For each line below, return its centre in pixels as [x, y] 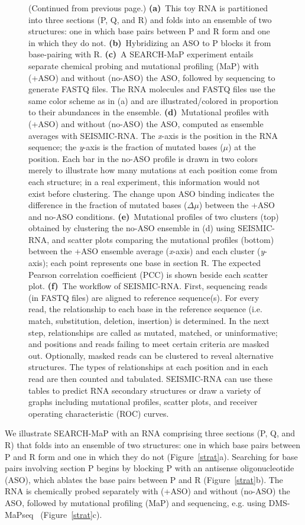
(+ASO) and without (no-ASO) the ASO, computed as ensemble [146, 123]
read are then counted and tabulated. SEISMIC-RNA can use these [150, 378]
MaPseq [19, 514]
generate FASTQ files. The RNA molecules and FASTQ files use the [152, 89]
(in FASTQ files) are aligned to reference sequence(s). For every [144, 297]
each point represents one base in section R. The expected [155, 263]
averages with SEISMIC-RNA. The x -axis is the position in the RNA [153, 135]
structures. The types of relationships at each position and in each [148, 367]
